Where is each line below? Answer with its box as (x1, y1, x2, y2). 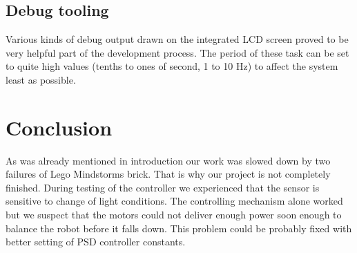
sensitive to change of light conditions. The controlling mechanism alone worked (6, 194, 343, 208)
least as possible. (6, 72, 76, 86)
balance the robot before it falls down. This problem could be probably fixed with (6, 221, 352, 235)
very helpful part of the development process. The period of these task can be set (6, 45, 349, 59)
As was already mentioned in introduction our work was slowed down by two (6, 153, 331, 167)
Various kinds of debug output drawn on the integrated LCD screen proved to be (6, 32, 349, 46)
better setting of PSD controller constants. (6, 234, 186, 249)
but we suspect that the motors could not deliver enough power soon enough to (6, 207, 342, 222)
